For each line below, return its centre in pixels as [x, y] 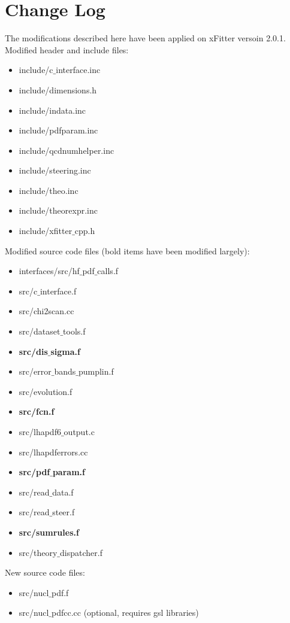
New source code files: [45, 572]
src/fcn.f [37, 411]
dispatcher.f [81, 552]
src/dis [33, 351]
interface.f [58, 291]
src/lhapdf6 [40, 431]
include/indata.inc [52, 110]
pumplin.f [96, 371]
